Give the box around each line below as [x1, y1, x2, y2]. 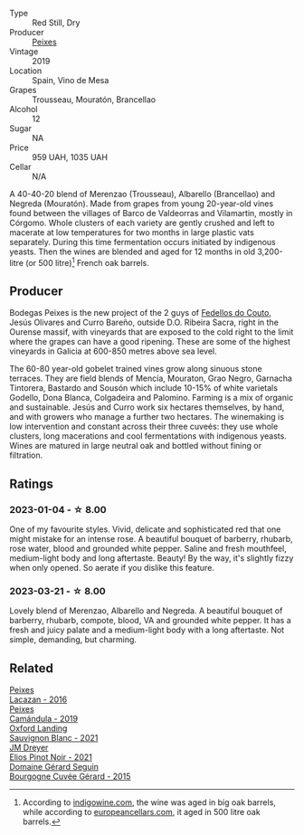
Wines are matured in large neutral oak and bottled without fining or [9, 441, 262, 451]
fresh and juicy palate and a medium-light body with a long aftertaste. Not [9, 624, 285, 636]
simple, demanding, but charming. [9, 634, 138, 645]
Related [9, 660, 54, 676]
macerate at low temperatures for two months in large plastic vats [9, 227, 255, 238]
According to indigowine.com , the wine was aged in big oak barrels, [22, 797, 276, 808]
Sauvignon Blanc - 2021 [9, 733, 99, 744]
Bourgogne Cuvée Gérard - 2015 [9, 771, 131, 782]
